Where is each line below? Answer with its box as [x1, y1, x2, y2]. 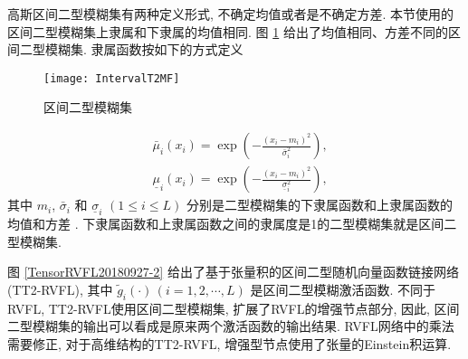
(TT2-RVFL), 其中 [7, 279, 113, 298]
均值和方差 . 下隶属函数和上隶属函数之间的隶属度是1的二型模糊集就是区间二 [7, 214, 457, 233]
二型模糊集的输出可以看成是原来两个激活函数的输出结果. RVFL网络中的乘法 [7, 316, 454, 335]
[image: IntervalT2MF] [43, 71, 180, 85]
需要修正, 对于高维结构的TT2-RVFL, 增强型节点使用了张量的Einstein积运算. [7, 334, 452, 353]
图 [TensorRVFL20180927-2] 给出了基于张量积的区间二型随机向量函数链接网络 [7, 262, 459, 281]
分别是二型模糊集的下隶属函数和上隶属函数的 [186, 195, 453, 214]
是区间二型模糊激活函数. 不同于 [250, 279, 436, 298]
